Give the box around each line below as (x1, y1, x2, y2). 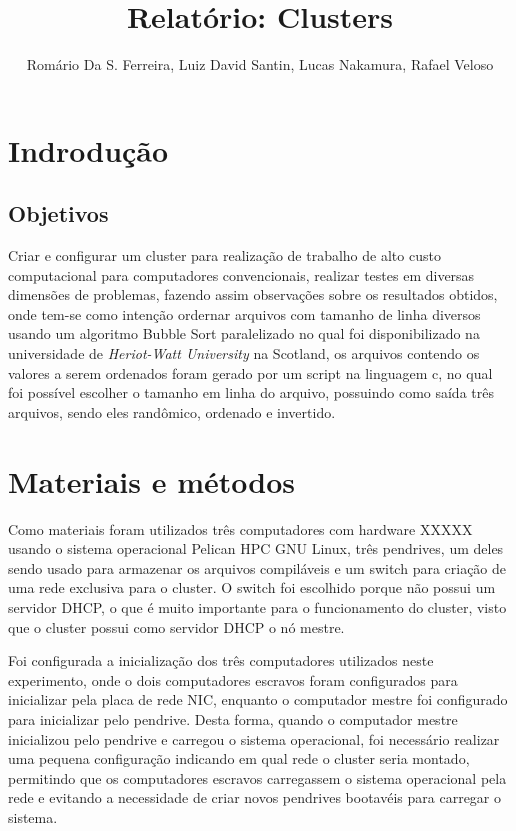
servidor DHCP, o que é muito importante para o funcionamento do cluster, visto (8, 596, 507, 617)
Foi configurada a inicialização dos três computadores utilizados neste (8, 650, 434, 671)
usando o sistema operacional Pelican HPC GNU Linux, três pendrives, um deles (8, 538, 504, 559)
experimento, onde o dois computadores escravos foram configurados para (8, 669, 458, 690)
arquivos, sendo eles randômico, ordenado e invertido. (8, 401, 336, 422)
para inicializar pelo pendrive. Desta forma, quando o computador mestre (8, 708, 458, 729)
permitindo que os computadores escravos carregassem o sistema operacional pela (8, 767, 507, 788)
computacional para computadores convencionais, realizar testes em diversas (8, 264, 475, 285)
